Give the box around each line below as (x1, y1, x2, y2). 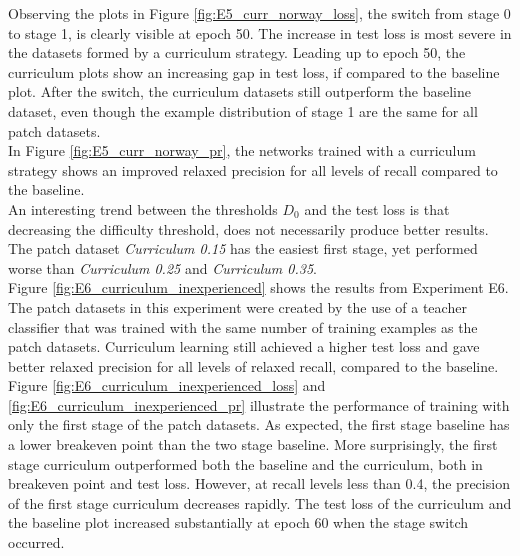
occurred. (8, 532, 65, 553)
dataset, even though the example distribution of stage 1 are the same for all (8, 100, 478, 121)
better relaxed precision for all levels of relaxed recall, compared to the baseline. (8, 355, 499, 376)
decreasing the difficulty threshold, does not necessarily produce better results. (8, 218, 489, 239)
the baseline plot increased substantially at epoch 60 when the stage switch (8, 512, 469, 533)
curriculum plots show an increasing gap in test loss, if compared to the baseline (8, 61, 500, 82)
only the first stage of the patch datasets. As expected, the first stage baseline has (8, 414, 510, 435)
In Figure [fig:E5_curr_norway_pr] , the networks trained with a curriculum (8, 140, 476, 161)
